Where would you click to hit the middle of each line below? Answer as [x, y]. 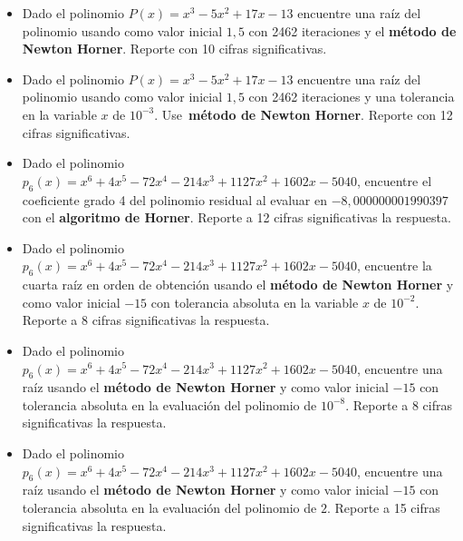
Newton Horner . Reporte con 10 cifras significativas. [174, 49]
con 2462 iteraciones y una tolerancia [352, 97]
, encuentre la [394, 266]
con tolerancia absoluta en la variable [255, 302]
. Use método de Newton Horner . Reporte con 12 [304, 114]
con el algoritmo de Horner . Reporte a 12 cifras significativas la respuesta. [236, 217]
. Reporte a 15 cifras [383, 508]
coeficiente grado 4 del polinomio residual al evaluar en [174, 199]
